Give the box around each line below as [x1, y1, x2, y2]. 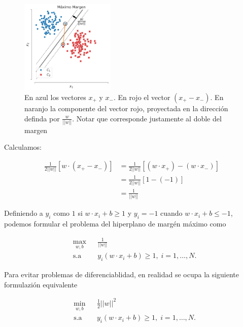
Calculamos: [4, 142, 42, 152]
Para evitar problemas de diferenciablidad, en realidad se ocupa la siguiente [4, 269, 239, 280]
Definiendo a [4, 208, 43, 218]
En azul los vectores [24, 91, 86, 102]
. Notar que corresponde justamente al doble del [72, 113, 222, 123]
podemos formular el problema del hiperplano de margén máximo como [4, 218, 226, 228]
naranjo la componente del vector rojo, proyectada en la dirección [24, 103, 228, 113]
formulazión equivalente [4, 279, 78, 289]
